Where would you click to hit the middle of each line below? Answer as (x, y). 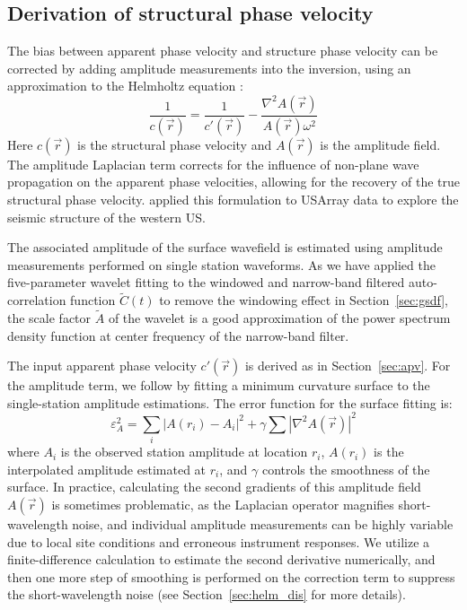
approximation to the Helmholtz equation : (125, 86)
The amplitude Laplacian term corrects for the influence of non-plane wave (213, 164)
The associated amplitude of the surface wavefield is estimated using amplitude (225, 247)
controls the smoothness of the (346, 469)
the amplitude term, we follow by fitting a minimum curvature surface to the (219, 385)
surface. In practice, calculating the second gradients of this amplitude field (214, 487)
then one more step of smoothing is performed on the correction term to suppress (231, 576)
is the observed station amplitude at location (184, 452)
